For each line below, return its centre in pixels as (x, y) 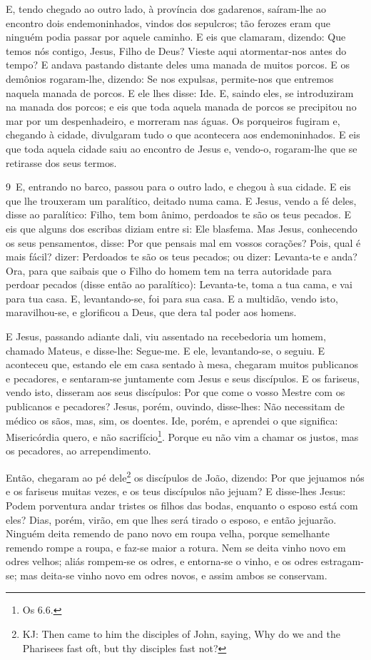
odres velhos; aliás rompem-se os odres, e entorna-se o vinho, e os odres (162, 561)
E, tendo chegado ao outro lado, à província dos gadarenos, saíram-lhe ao (166, 9)
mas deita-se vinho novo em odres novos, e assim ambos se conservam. (174, 575)
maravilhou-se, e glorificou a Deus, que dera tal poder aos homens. (151, 312)
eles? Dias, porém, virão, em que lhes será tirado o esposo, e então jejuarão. (171, 519)
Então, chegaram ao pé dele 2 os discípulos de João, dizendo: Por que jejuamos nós (185, 476)
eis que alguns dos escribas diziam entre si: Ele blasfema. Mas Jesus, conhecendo (182, 228)
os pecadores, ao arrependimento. (78, 451)
